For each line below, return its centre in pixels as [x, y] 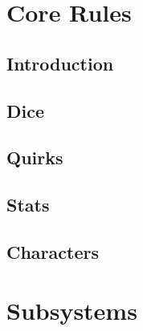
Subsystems [72, 311]
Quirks [35, 157]
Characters [53, 251]
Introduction [60, 63]
